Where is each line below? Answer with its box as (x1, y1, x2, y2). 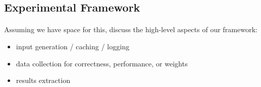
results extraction (16, 75, 71, 85)
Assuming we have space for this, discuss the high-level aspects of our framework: (4, 24, 257, 35)
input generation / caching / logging (16, 41, 129, 51)
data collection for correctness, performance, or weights (16, 58, 188, 68)
